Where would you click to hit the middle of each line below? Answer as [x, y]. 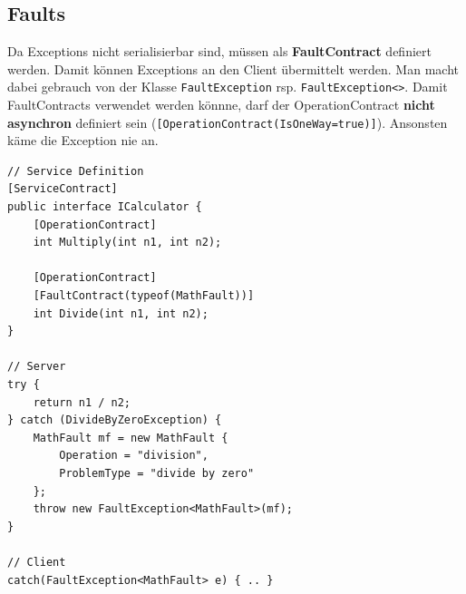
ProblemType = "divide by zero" [157, 473]
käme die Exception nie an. [83, 140]
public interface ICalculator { [105, 207]
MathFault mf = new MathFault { [131, 438]
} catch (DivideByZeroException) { [115, 420]
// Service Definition [76, 171]
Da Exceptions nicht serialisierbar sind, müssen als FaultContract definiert [219, 51]
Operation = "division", [134, 456]
